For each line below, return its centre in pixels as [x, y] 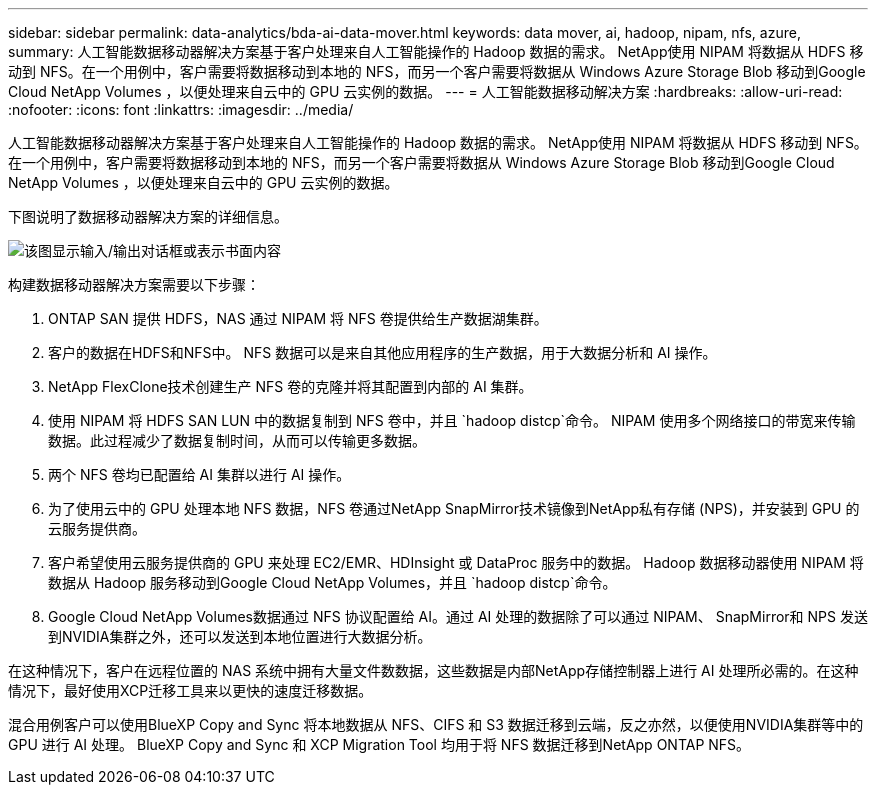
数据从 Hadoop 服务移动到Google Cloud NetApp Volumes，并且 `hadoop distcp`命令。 [332, 582]
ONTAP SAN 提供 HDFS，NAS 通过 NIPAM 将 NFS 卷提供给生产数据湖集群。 [298, 318]
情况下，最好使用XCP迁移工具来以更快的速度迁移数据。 [190, 690]
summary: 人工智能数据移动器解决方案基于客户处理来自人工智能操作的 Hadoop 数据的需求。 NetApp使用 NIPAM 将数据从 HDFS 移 [436, 51]
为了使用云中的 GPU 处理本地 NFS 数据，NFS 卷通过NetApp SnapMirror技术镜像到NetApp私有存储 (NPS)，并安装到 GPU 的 [454, 508]
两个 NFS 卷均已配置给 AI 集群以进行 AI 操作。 [199, 474]
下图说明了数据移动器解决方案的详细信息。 [148, 216]
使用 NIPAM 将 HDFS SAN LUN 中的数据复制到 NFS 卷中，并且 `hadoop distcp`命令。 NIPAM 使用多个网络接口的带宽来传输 [452, 420]
